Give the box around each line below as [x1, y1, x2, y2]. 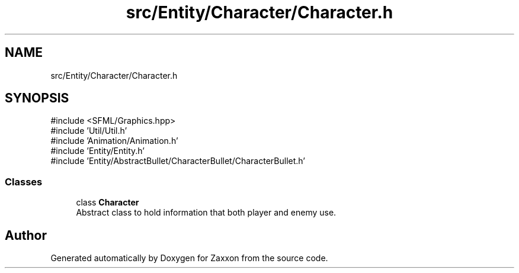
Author [5, 227, 47, 243]
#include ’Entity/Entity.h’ [50, 146, 145, 156]
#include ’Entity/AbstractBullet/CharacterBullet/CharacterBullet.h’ [50, 156, 305, 166]
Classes [5, 175, 43, 188]
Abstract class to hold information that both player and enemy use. [76, 207, 337, 218]
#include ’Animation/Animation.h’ [50, 136, 178, 146]
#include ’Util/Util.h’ [50, 126, 127, 136]
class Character [76, 197, 139, 208]
